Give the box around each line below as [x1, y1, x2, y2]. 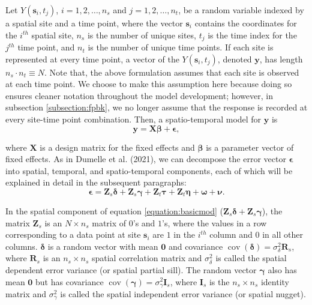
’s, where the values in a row [162, 216, 267, 229]
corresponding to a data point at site [5, 228, 141, 241]
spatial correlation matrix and [91, 252, 202, 264]
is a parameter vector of [206, 140, 294, 153]
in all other [262, 228, 303, 241]
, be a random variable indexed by [178, 4, 304, 16]
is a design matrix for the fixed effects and [40, 140, 195, 153]
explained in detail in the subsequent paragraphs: [5, 176, 187, 189]
